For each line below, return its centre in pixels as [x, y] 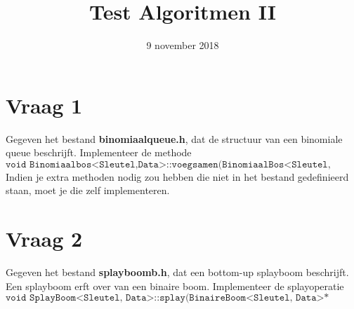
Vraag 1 [44, 105]
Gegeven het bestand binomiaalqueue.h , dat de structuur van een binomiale [174, 138]
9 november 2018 [183, 45]
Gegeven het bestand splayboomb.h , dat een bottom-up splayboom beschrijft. [177, 272]
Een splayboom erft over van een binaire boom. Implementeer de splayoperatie [175, 286]
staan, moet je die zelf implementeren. [88, 190]
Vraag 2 [44, 239]
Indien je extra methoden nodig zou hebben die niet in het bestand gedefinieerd [177, 176]
